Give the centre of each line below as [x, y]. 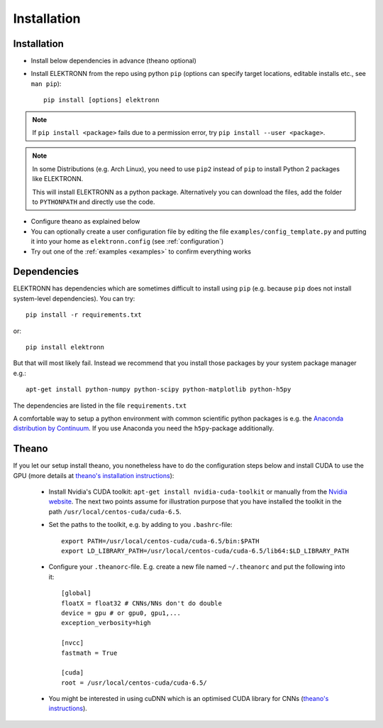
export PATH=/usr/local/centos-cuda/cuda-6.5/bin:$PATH [160, 541]
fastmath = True [89, 653]
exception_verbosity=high [106, 623]
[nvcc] [73, 643]
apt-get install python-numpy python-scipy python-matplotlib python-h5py [159, 390]
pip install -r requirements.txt [84, 315]
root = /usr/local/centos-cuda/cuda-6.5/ [134, 683]
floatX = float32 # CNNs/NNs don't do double [142, 603]
